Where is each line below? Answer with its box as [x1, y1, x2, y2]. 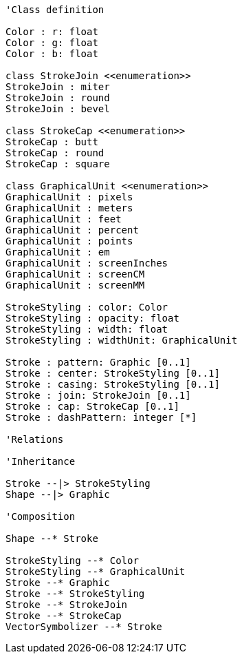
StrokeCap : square [5, 158, 110, 169]
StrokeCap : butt [5, 136, 98, 147]
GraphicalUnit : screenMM [5, 280, 145, 291]
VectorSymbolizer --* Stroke [5, 621, 162, 632]
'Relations [5, 434, 64, 445]
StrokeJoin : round [5, 92, 110, 103]
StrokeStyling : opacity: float [5, 313, 179, 324]
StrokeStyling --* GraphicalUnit [5, 566, 186, 577]
